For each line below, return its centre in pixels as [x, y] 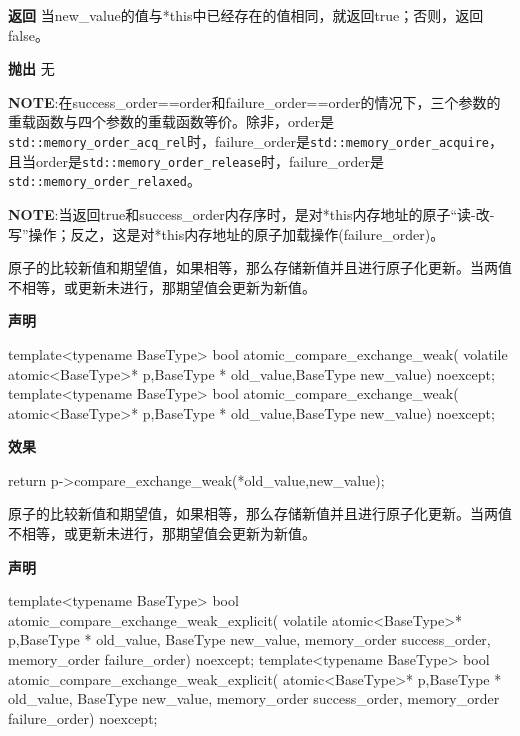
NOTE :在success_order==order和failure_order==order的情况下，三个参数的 [254, 101]
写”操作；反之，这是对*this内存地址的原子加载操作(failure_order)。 [226, 233]
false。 [28, 34]
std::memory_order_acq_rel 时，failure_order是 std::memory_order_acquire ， [256, 140]
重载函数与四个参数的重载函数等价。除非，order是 [171, 121]
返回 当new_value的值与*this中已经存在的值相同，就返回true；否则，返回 [246, 15]
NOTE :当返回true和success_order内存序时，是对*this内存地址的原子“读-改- [251, 213]
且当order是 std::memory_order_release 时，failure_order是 [196, 160]
